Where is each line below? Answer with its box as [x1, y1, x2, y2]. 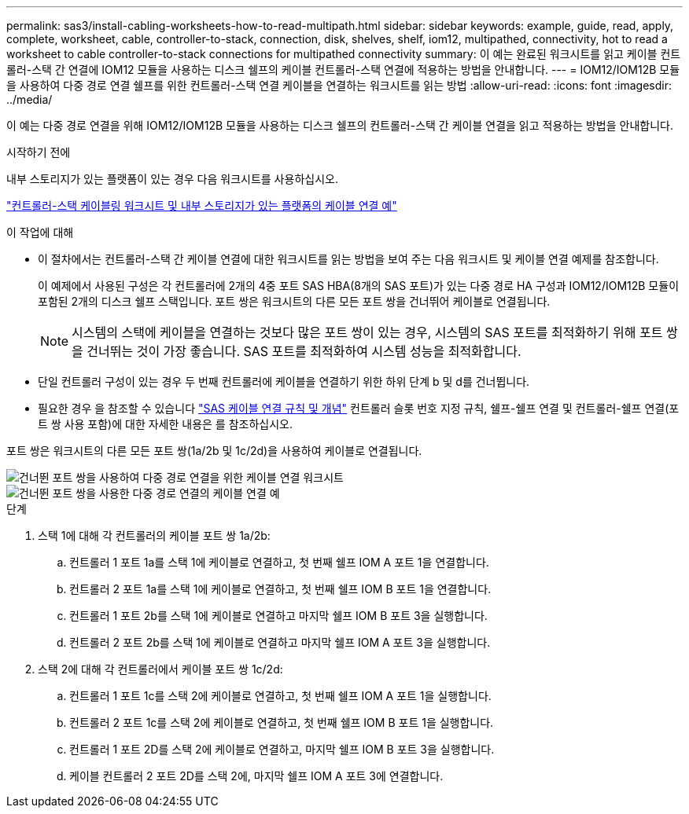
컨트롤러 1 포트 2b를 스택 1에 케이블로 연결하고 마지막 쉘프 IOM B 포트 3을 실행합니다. [69, 609, 488, 622]
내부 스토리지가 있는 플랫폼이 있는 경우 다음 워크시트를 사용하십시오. [6, 172, 338, 185]
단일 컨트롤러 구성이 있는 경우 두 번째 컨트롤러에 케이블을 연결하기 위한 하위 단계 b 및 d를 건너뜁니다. [38, 375, 530, 388]
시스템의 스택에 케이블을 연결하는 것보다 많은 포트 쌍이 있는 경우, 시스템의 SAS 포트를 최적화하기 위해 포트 [72, 324, 663, 340]
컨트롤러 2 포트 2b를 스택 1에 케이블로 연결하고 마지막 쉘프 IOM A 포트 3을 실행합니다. [69, 636, 491, 649]
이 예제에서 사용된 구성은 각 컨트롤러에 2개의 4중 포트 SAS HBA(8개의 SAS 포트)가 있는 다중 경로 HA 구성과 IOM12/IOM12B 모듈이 [38, 279, 680, 292]
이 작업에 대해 [6, 225, 74, 239]
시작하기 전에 [6, 145, 71, 159]
